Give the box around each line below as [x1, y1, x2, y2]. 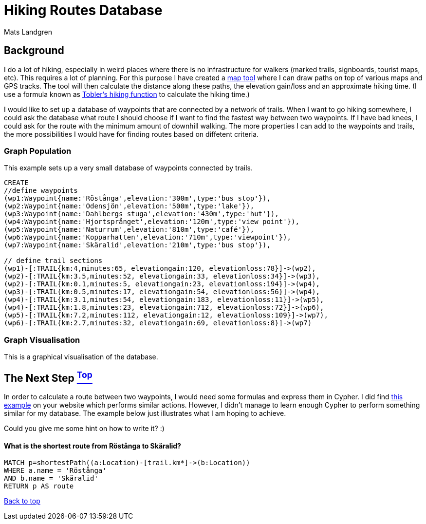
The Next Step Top [4, 369, 93, 384]
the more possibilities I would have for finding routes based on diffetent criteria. [4, 130, 259, 138]
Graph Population [4, 146, 72, 156]
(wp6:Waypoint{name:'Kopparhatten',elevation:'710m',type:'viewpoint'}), [4, 233, 292, 242]
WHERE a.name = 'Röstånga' [4, 467, 107, 475]
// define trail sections [4, 257, 103, 265]
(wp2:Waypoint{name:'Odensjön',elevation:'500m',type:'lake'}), [4, 202, 255, 210]
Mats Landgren [4, 27, 52, 36]
